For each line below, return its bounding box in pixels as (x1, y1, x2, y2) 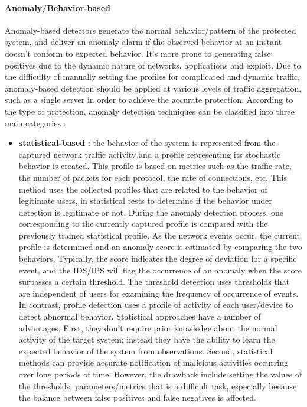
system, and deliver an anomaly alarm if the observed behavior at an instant (5, 35, 282, 48)
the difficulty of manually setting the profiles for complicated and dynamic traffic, (5, 70, 301, 83)
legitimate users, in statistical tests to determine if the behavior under (18, 194, 272, 207)
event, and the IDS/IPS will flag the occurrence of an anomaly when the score (18, 263, 302, 276)
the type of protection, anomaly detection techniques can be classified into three (5, 105, 295, 117)
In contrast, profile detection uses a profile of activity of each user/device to (18, 298, 293, 311)
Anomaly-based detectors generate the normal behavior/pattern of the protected (5, 24, 296, 36)
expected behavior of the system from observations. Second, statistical (18, 344, 273, 357)
